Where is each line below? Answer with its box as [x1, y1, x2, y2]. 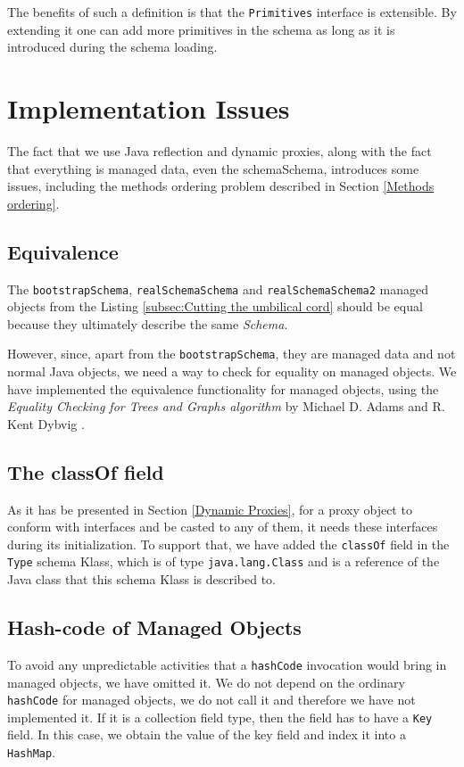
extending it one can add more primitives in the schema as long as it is [7, 20, 395, 38]
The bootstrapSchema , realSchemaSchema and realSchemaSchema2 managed [7, 279, 428, 298]
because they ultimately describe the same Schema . [7, 314, 288, 333]
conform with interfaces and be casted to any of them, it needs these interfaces [7, 517, 438, 536]
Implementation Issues [7, 90, 290, 127]
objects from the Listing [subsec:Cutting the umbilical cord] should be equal [7, 297, 423, 316]
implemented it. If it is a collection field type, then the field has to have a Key [7, 707, 433, 726]
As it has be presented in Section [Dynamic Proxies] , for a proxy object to [7, 499, 412, 518]
